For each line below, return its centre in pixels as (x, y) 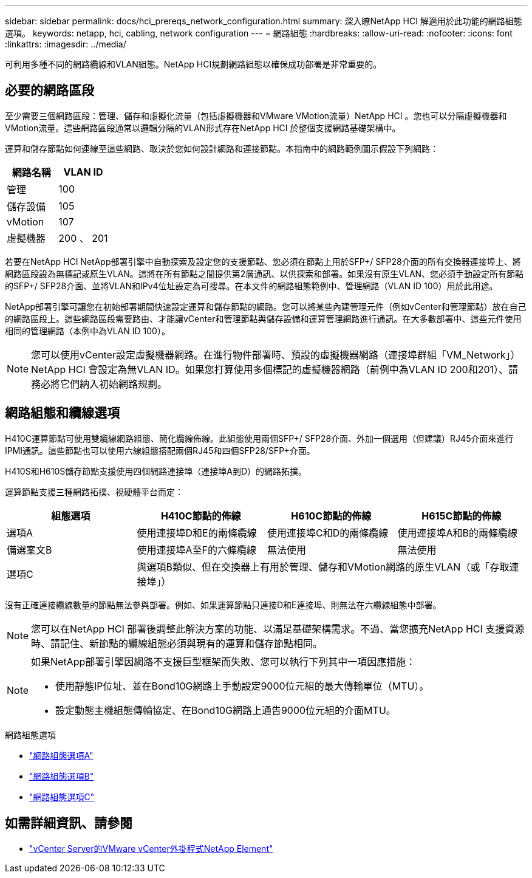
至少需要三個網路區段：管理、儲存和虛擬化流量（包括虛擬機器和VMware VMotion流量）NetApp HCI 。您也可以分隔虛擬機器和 (256, 115)
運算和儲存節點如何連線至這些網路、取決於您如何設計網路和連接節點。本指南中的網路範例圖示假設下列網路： (222, 148)
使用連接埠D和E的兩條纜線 (197, 533)
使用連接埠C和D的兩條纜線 (328, 533)
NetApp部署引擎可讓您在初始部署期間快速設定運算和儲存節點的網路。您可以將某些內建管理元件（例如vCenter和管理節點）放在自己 (266, 306)
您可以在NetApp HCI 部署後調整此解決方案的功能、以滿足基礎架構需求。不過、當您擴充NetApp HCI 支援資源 (278, 629)
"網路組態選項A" (61, 755)
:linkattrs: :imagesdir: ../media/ (66, 44)
